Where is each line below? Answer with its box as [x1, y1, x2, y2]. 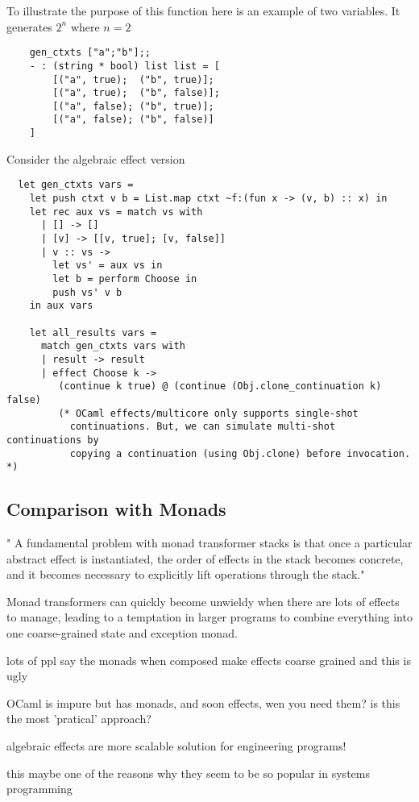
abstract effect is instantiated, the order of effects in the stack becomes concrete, [6, 550, 404, 567]
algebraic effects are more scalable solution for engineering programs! [6, 737, 346, 754]
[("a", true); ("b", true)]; [52, 73, 214, 85]
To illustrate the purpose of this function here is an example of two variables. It [6, 2, 400, 19]
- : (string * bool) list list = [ [29, 60, 220, 72]
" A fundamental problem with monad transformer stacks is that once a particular [6, 534, 413, 551]
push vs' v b [52, 286, 122, 298]
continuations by [6, 434, 99, 446]
